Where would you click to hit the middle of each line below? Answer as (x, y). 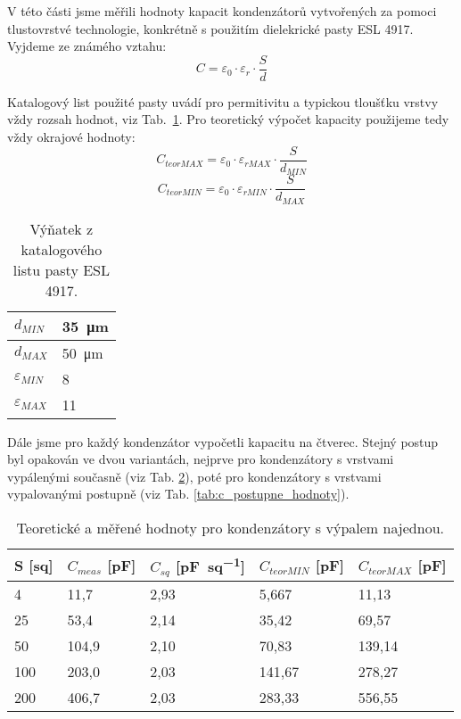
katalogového (62, 249)
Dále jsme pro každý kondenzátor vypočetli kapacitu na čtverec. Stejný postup (223, 441)
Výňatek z (62, 228)
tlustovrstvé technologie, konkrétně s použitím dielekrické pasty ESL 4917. (210, 28)
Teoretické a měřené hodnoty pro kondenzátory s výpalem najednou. (230, 528)
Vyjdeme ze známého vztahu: (87, 46)
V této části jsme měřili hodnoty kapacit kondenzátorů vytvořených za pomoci (222, 11)
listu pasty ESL (61, 269)
